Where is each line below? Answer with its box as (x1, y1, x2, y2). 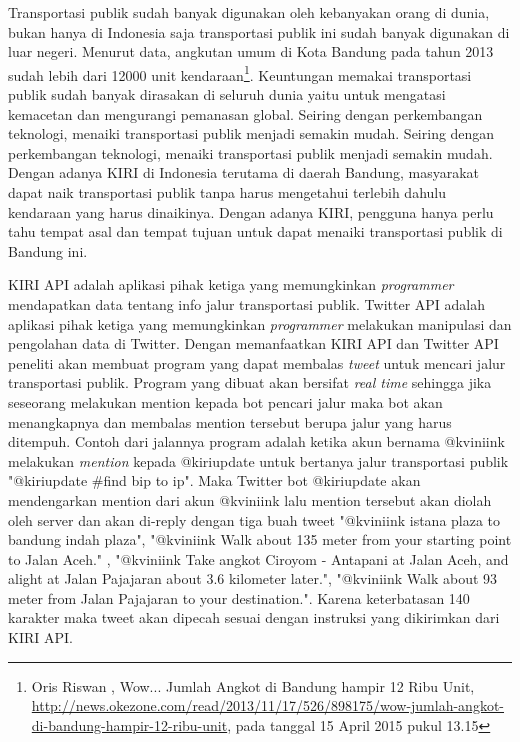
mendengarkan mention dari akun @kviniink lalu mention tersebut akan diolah (8, 489, 492, 510)
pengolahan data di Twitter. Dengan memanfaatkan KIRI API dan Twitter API (8, 333, 499, 354)
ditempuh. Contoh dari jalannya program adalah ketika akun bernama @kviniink (8, 431, 505, 452)
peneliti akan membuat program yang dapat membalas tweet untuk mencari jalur (8, 352, 506, 373)
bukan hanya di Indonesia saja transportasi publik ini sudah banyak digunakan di (8, 21, 510, 42)
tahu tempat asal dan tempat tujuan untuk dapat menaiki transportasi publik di (8, 221, 503, 242)
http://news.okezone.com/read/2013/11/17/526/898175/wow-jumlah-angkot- (31, 695, 505, 716)
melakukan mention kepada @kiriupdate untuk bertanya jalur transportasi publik (8, 450, 509, 471)
